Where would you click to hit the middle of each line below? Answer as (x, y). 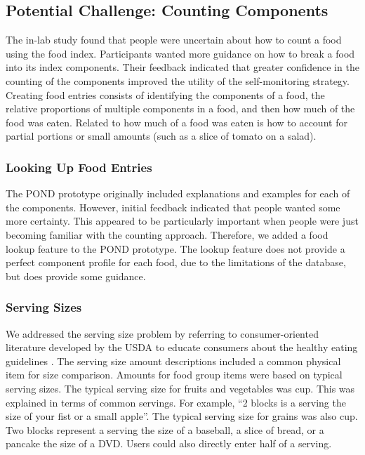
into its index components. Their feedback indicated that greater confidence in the (182, 67)
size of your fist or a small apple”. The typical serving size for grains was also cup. (182, 416)
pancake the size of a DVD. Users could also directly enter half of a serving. (169, 443)
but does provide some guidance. (76, 276)
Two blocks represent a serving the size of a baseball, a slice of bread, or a (165, 429)
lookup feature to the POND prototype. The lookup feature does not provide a (175, 248)
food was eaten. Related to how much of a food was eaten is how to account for (177, 122)
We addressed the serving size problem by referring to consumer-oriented (162, 333)
